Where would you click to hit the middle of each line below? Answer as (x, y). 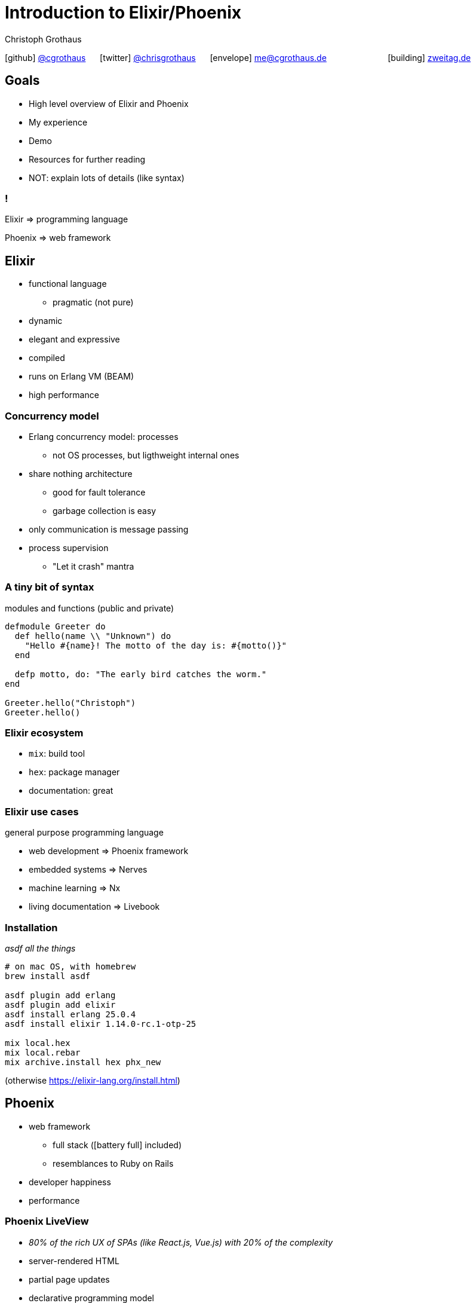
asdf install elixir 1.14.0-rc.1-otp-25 (101, 1024)
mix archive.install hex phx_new (83, 1062)
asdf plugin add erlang (60, 995)
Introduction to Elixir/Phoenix (123, 13)
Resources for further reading (87, 159)
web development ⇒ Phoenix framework (109, 851)
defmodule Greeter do (55, 626)
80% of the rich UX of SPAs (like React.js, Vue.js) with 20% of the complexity (181, 1242)
